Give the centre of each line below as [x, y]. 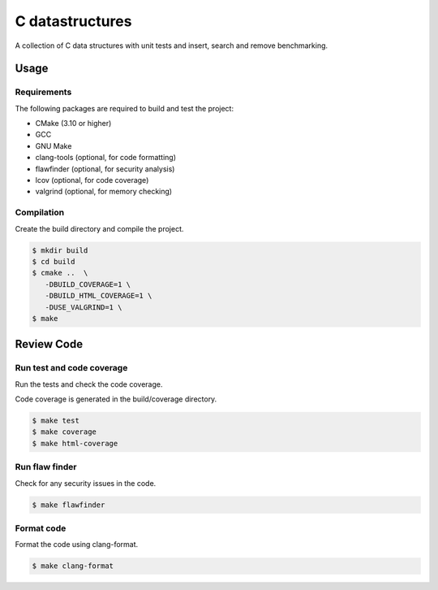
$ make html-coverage [75, 443]
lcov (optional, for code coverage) [92, 180]
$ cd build [54, 261]
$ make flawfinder [69, 505]
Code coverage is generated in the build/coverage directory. [116, 399]
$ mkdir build [60, 250]
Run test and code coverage [71, 368]
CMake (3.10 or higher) [73, 124]
